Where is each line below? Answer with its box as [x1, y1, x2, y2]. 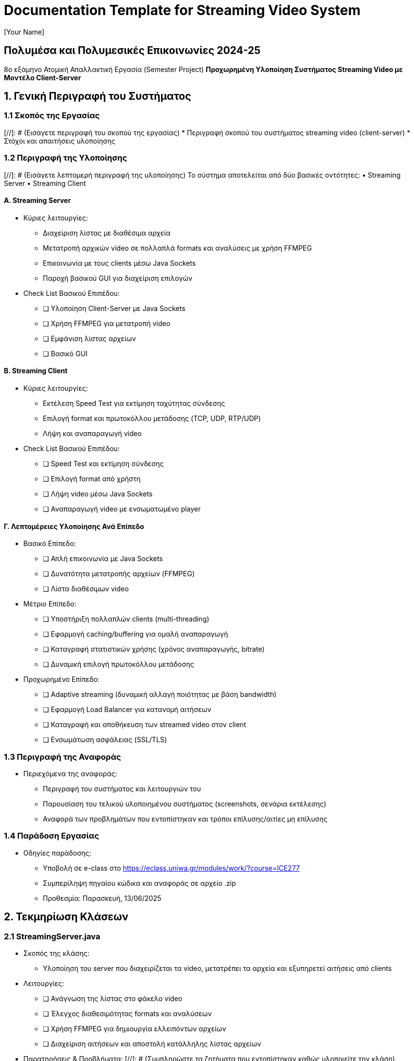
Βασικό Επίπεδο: [23, 539, 76, 548]
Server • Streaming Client [4, 179, 86, 187]
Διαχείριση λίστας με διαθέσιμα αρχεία [43, 228, 171, 237]
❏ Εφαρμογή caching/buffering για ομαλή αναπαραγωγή [43, 630, 228, 639]
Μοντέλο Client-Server [4, 73, 81, 82]
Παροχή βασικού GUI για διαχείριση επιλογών [43, 274, 193, 282]
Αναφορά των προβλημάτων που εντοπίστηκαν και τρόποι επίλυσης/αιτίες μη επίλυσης [43, 814, 328, 823]
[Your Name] [4, 27, 45, 36]
